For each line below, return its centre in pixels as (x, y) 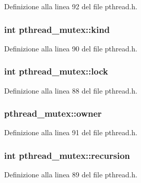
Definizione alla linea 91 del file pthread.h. (71, 132)
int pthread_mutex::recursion (67, 155)
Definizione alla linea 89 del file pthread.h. (71, 175)
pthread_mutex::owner (53, 113)
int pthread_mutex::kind (57, 29)
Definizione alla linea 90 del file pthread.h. (71, 48)
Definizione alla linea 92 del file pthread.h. (71, 6)
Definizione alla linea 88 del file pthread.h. (71, 90)
